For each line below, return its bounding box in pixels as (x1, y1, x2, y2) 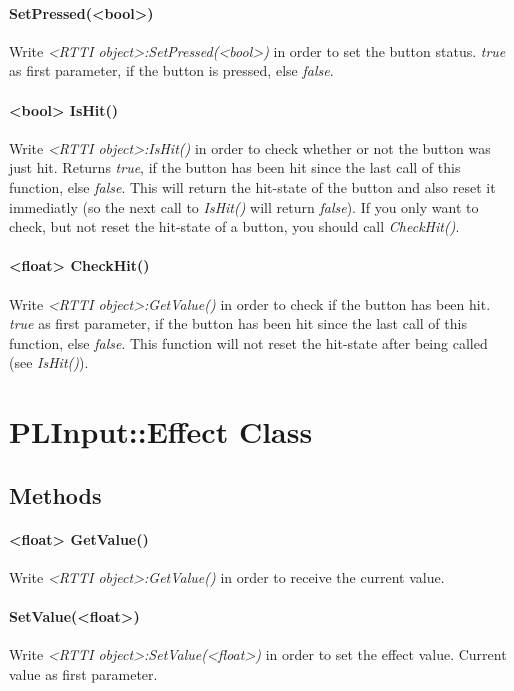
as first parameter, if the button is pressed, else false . (9, 60, 334, 81)
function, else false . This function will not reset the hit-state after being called (9, 332, 488, 353)
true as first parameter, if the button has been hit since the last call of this (9, 313, 467, 334)
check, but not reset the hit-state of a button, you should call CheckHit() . (9, 216, 460, 237)
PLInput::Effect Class (9, 411, 313, 452)
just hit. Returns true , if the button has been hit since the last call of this (9, 157, 461, 178)
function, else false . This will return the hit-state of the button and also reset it (9, 176, 496, 197)
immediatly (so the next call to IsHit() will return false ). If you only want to (9, 196, 479, 217)
